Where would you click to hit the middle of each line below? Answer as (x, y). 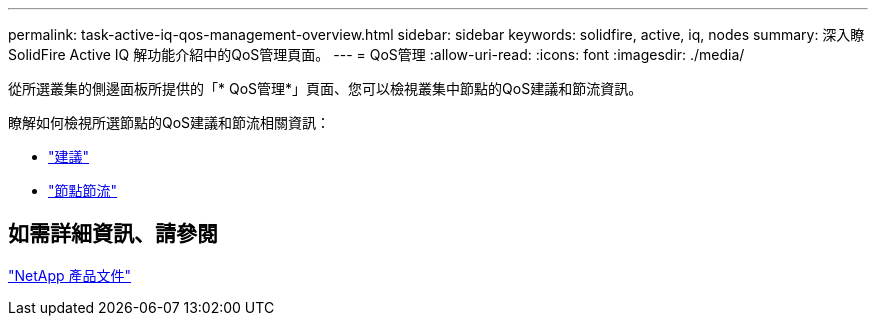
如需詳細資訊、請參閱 (113, 234)
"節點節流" (83, 190)
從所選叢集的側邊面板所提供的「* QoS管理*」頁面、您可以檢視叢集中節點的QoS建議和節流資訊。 (325, 88)
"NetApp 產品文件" (70, 275)
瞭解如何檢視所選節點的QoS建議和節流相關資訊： (169, 122)
